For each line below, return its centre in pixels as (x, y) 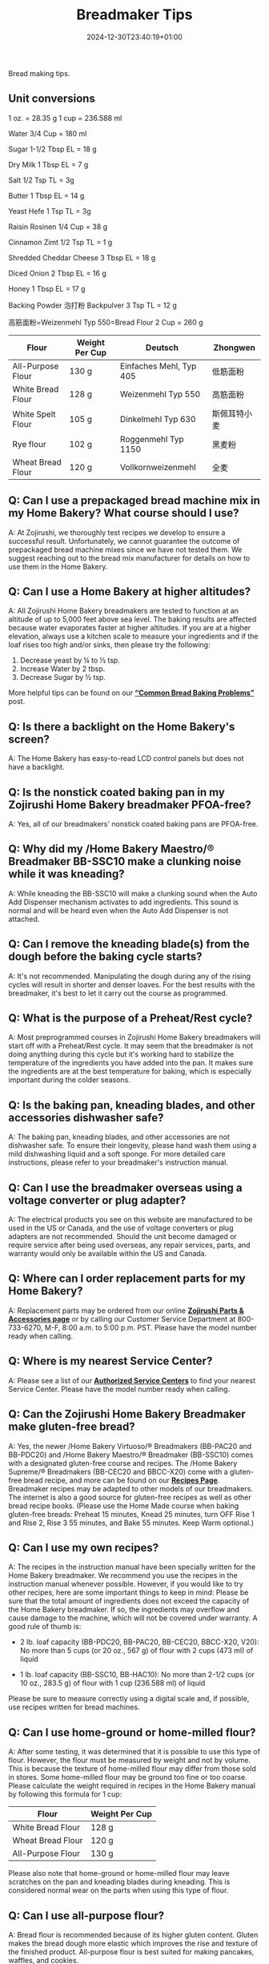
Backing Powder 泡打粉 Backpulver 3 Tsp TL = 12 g (93, 305)
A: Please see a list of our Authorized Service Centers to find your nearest (132, 1380)
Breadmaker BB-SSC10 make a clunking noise (125, 861)
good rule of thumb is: (45, 1627)
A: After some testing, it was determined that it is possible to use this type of (134, 1752)
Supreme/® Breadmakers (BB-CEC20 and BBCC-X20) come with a (118, 1471)
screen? (29, 739)
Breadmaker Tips (134, 15)
